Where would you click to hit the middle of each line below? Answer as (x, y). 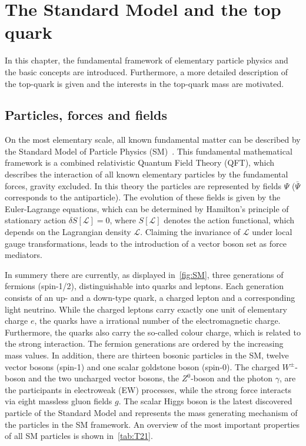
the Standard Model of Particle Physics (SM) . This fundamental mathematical (149, 151)
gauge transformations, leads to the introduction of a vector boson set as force (146, 243)
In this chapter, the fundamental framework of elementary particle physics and (147, 60)
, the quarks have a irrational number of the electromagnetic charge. (157, 321)
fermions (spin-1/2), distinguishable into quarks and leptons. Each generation (144, 286)
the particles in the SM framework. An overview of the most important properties (152, 424)
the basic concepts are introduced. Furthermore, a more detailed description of (146, 71)
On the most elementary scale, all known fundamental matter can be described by (153, 140)
